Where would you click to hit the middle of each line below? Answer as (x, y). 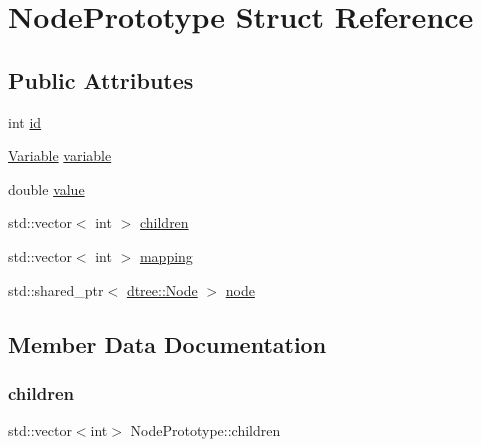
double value (46, 188)
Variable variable (60, 155)
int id (25, 121)
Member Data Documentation (167, 343)
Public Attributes (101, 79)
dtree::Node (162, 289)
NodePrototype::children (205, 430)
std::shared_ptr (56, 289)
